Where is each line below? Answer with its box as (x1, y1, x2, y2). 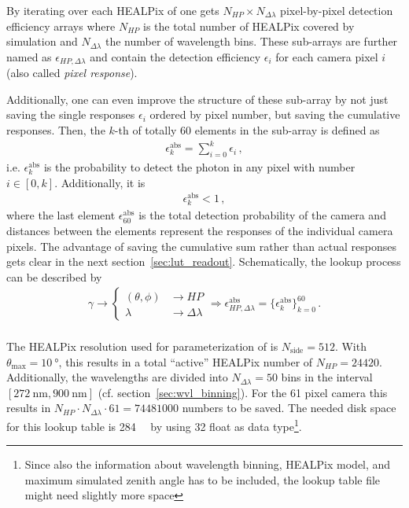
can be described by (6, 268, 102, 285)
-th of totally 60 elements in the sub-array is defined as (114, 122, 380, 138)
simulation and (6, 33, 78, 50)
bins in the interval (281, 369, 373, 385)
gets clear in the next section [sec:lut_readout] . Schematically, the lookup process (6, 253, 401, 270)
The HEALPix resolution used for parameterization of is (6, 337, 278, 354)
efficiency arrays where (6, 17, 116, 34)
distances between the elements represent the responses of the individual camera (6, 222, 393, 238)
